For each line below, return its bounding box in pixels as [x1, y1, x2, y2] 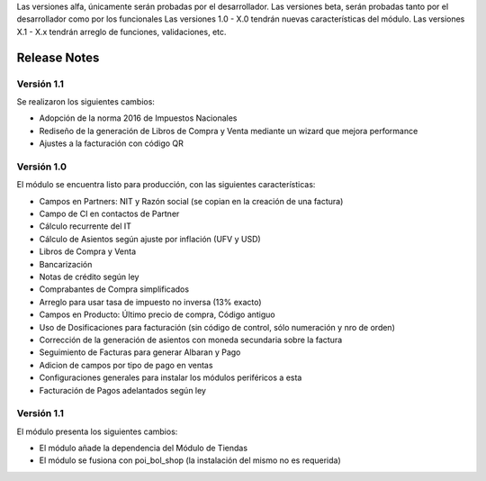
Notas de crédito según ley [39, 271, 139, 282]
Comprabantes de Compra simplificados [39, 284, 189, 295]
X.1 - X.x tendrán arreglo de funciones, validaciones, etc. [16, 26, 227, 37]
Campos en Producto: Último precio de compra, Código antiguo [39, 309, 275, 320]
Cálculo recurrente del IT [39, 221, 132, 231]
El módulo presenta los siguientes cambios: [16, 426, 178, 437]
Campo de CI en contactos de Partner [39, 208, 180, 220]
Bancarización [39, 259, 93, 269]
